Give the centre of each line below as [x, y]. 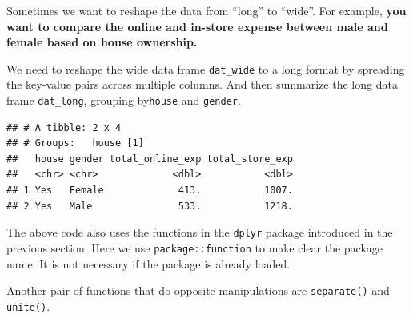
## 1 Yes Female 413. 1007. [150, 191]
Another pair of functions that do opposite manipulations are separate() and [198, 290]
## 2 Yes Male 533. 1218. [150, 206]
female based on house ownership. [102, 42]
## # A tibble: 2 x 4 [64, 127]
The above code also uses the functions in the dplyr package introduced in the [200, 232]
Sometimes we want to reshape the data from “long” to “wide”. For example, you [206, 10]
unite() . [28, 306]
